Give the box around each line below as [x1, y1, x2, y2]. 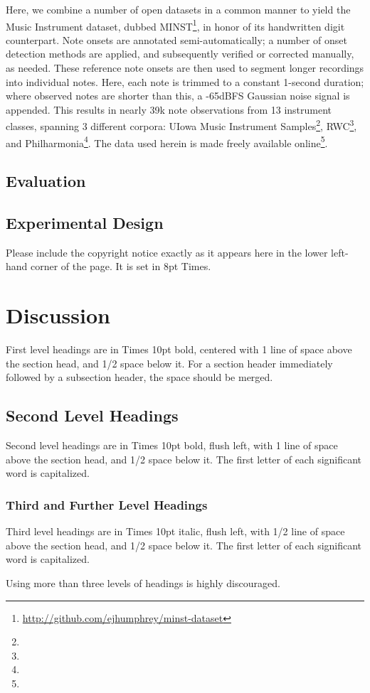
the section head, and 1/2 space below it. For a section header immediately [6, 355, 333, 370]
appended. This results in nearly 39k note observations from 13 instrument [6, 102, 332, 117]
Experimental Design [6, 212, 164, 234]
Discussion [6, 301, 110, 330]
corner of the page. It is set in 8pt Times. [31, 259, 211, 274]
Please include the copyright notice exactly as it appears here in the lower [6, 245, 328, 259]
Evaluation [6, 170, 86, 192]
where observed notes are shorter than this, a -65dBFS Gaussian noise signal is [6, 88, 350, 103]
